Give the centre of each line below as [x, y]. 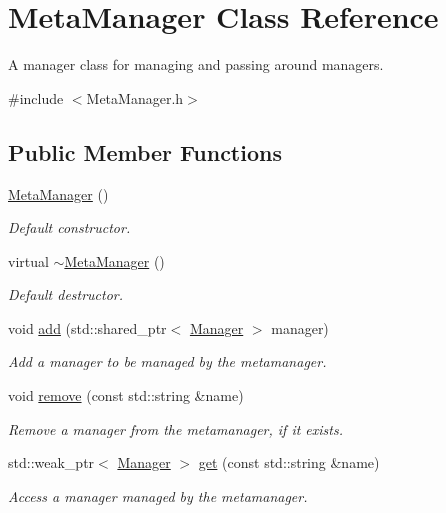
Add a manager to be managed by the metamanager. [167, 361]
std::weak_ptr [51, 462]
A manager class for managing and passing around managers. [196, 64]
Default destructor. [66, 294]
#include [36, 97]
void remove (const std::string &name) [126, 395]
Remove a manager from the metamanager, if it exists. [176, 428]
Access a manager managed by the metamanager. [158, 495]
